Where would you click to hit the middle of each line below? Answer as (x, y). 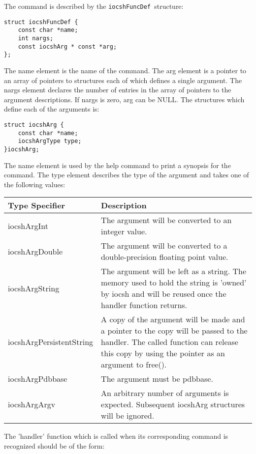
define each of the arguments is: (52, 109)
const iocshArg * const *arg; (67, 46)
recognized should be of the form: (54, 445)
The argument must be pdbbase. (157, 379)
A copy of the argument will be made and (173, 319)
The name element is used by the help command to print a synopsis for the (117, 165)
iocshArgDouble (35, 251)
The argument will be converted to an (166, 220)
